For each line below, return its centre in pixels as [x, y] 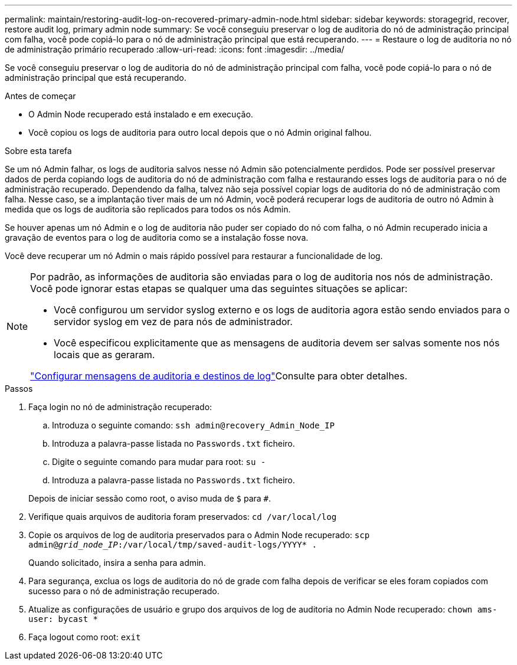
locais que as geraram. [104, 355]
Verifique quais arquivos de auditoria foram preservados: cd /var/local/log [183, 517]
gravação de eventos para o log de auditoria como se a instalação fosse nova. [157, 237]
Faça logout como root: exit [85, 637]
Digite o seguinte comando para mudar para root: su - [159, 462]
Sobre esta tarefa [38, 151]
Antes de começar [40, 96]
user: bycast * [63, 619]
